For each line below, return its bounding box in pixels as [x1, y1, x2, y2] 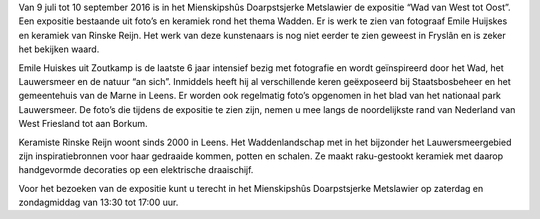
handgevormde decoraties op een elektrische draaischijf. [18, 164, 254, 176]
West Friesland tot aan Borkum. [18, 118, 148, 130]
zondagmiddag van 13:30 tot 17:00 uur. [18, 196, 179, 209]
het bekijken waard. [18, 43, 100, 55]
